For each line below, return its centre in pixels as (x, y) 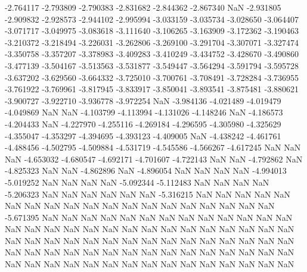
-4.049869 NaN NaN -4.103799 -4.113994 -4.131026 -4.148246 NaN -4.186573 (144, 112)
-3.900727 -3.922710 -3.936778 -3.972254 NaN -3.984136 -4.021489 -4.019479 (143, 100)
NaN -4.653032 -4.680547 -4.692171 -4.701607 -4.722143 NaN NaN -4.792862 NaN (154, 159)
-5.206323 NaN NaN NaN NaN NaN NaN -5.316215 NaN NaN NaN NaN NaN (148, 194)
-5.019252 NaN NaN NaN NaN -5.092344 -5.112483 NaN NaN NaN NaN (137, 182)
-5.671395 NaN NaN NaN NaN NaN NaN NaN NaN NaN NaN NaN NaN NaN (149, 217)
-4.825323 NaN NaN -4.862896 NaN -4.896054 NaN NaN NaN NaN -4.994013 (146, 171)
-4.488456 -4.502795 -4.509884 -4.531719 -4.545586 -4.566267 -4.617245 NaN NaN (153, 147)
